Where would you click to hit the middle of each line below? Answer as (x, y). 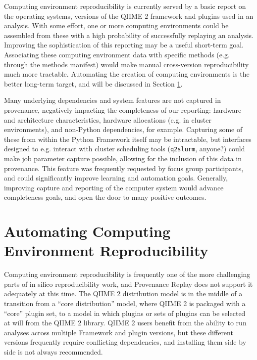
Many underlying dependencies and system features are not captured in (112, 100)
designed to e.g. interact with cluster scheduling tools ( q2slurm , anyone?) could (125, 149)
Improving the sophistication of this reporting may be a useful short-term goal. (124, 45)
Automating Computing (87, 231)
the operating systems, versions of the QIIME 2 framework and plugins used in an (129, 16)
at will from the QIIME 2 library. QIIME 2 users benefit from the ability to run (125, 323)
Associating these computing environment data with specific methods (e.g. (117, 54)
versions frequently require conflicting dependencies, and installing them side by (125, 342)
